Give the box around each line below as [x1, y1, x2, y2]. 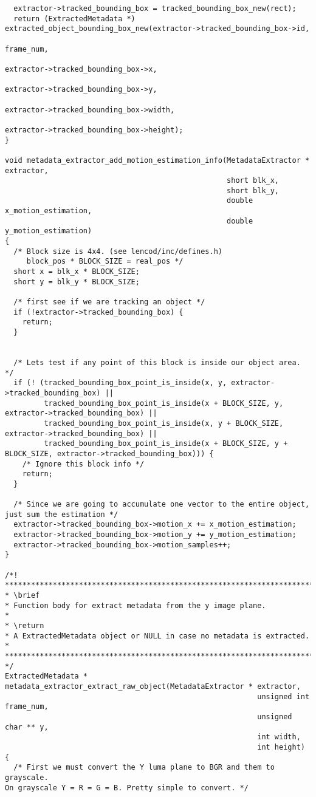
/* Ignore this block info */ [22, 459, 145, 468]
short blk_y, [227, 186, 280, 195]
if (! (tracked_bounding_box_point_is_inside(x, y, [13, 378, 227, 388]
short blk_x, [227, 176, 280, 185]
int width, [257, 733, 301, 742]
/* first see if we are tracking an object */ [13, 298, 205, 307]
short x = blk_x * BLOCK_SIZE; [13, 267, 140, 276]
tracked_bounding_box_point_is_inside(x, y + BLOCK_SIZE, [44, 419, 284, 428]
